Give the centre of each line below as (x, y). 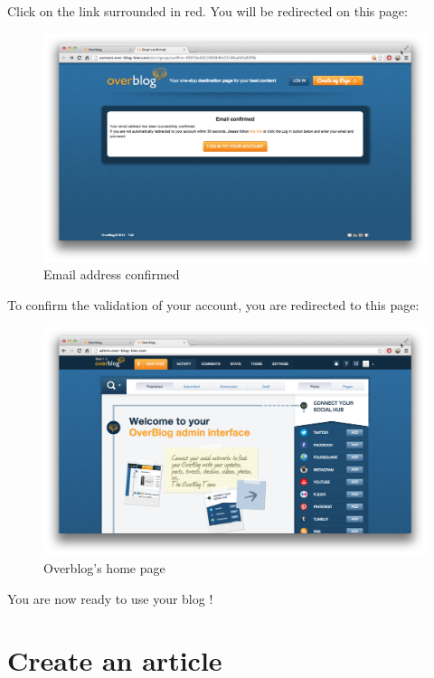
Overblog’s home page (104, 567)
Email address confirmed (112, 274)
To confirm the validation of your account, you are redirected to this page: (213, 304)
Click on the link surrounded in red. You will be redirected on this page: (208, 11)
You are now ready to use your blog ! (110, 598)
